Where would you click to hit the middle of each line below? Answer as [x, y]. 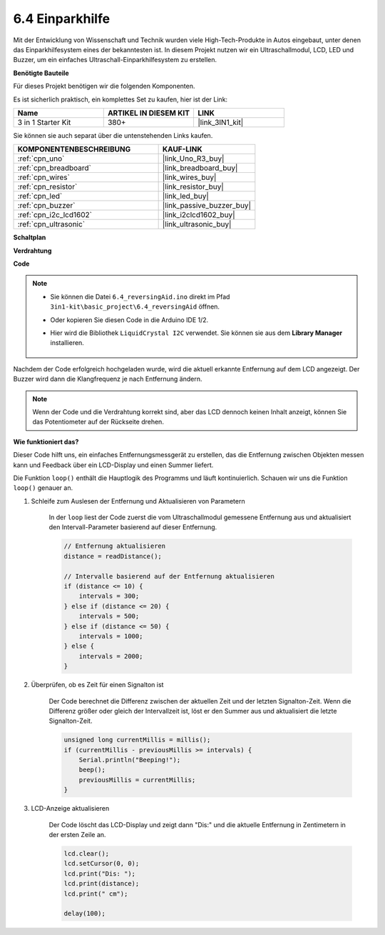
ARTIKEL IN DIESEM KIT [149, 113]
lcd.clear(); [87, 854]
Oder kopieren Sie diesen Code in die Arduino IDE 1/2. [129, 320]
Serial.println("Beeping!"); [130, 760]
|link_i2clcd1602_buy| [199, 215]
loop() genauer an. [43, 488]
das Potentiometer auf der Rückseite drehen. [98, 422]
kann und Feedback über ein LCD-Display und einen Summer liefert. [113, 465]
